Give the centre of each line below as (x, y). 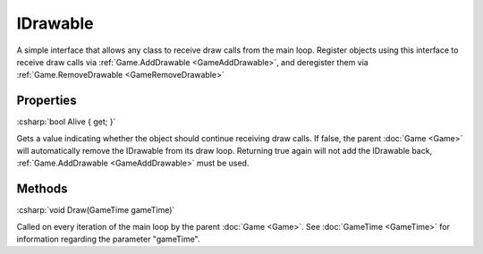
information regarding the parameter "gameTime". (108, 239)
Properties (47, 101)
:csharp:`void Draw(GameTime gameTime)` (96, 210)
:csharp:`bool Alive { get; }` (66, 122)
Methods (42, 189)
